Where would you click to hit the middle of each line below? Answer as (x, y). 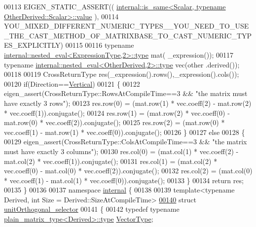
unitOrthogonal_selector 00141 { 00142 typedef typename (92, 209)
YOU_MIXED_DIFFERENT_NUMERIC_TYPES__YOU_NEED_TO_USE (127, 26)
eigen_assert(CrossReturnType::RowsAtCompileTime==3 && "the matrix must (126, 93)
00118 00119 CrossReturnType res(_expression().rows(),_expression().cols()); (122, 74)
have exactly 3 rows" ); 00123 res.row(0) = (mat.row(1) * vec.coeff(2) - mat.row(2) (128, 103)
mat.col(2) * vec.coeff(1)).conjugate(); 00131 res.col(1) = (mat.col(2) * (111, 161)
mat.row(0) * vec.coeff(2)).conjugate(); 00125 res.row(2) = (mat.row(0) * (114, 122)
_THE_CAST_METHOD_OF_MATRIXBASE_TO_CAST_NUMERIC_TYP (128, 35)
